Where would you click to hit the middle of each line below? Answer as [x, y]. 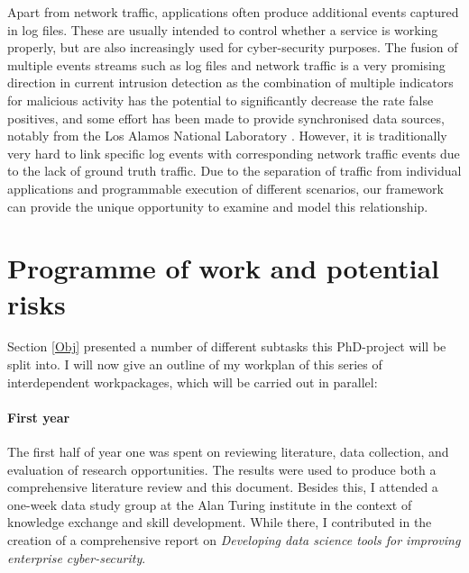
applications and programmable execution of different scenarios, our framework [225, 188]
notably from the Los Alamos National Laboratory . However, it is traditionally [227, 136]
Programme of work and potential [223, 268]
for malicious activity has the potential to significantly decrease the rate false [221, 100]
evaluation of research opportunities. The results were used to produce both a [222, 469]
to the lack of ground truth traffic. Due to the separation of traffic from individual [234, 171]
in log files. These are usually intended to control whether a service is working [223, 29]
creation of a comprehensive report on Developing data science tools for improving [234, 539]
